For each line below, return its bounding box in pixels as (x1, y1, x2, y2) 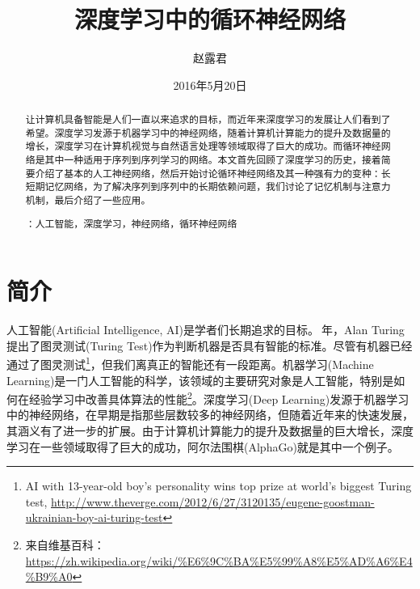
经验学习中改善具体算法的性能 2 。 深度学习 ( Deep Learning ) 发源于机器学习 (28, 388, 409, 407)
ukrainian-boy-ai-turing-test (25, 509, 163, 526)
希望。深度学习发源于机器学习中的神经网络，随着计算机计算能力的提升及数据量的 (25, 125, 391, 139)
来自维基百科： (25, 536, 105, 553)
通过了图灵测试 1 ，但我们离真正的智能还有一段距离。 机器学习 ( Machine (6, 354, 374, 373)
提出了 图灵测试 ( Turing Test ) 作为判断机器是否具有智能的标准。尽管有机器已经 (6, 337, 413, 354)
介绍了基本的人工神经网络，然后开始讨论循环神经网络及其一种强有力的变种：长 (35, 166, 391, 180)
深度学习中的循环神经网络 (73, 2, 346, 36)
